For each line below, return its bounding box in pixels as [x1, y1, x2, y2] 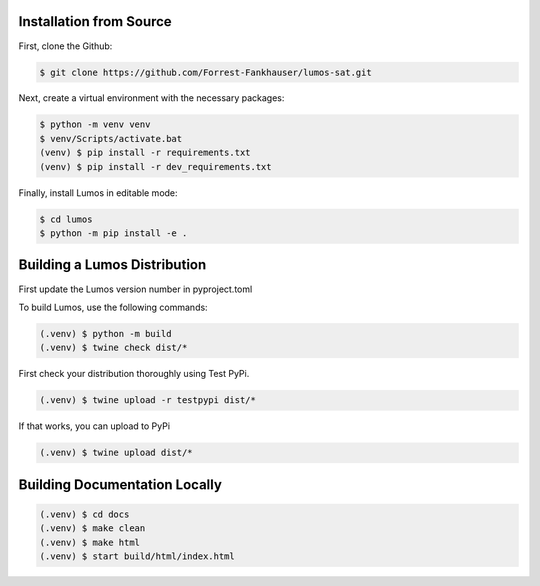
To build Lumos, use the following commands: [18, 301, 209, 313]
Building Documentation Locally [18, 476, 222, 493]
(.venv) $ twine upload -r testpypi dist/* [39, 395, 257, 406]
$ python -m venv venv [39, 119, 151, 130]
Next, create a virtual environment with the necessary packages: [18, 92, 285, 104]
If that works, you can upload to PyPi [18, 420, 170, 432]
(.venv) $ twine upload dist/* [39, 447, 194, 459]
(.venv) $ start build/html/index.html [39, 550, 235, 562]
